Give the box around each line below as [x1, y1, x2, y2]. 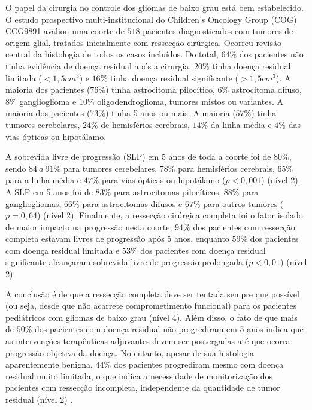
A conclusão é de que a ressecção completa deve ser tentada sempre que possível [5, 287, 299, 300]
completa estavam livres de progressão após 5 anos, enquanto [5, 232, 229, 245]
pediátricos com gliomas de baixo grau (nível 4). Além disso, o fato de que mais [5, 311, 298, 323]
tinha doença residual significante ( [110, 71, 239, 84]
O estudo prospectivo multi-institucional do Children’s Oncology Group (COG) [5, 13, 297, 25]
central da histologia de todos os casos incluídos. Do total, [5, 48, 219, 60]
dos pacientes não [239, 48, 304, 60]
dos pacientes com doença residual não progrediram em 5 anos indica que [35, 323, 304, 335]
